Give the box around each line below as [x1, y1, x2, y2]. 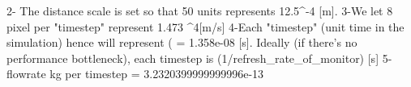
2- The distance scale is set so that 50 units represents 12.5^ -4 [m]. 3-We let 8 [6, 2, 393, 19]
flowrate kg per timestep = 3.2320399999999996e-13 [6, 65, 264, 82]
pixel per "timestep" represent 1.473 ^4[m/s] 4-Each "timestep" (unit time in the [6, 18, 405, 35]
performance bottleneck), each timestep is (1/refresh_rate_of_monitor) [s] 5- [6, 49, 392, 66]
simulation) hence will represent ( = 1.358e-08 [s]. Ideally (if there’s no [6, 34, 357, 51]
